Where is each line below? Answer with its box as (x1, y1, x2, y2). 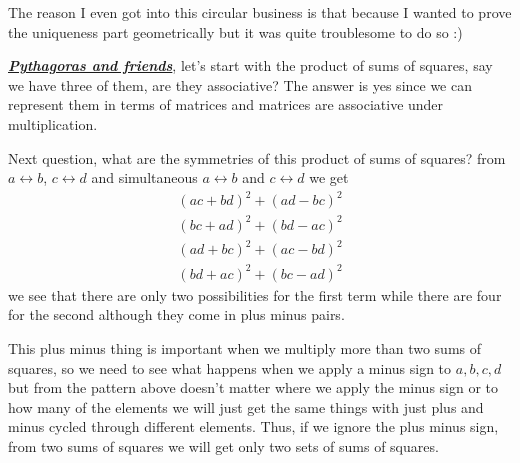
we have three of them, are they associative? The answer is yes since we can (8, 74, 473, 95)
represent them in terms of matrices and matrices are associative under (8, 94, 444, 115)
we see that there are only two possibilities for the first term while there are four (8, 284, 502, 305)
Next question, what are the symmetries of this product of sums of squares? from (8, 147, 506, 168)
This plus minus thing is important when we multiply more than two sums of (8, 338, 482, 359)
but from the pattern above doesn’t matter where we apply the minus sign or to (8, 377, 499, 398)
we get (309, 167, 349, 188)
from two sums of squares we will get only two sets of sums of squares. (8, 436, 439, 457)
